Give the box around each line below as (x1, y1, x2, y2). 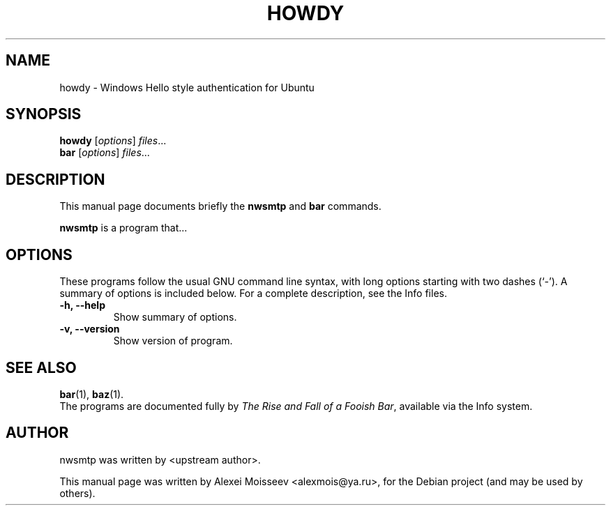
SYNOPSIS (6, 105, 82, 123)
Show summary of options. (113, 311, 237, 323)
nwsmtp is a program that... (59, 222, 188, 234)
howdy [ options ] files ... (59, 135, 167, 147)
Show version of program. (113, 335, 233, 347)
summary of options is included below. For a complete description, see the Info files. (59, 287, 447, 300)
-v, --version (59, 323, 120, 335)
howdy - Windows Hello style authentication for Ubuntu (59, 81, 315, 93)
